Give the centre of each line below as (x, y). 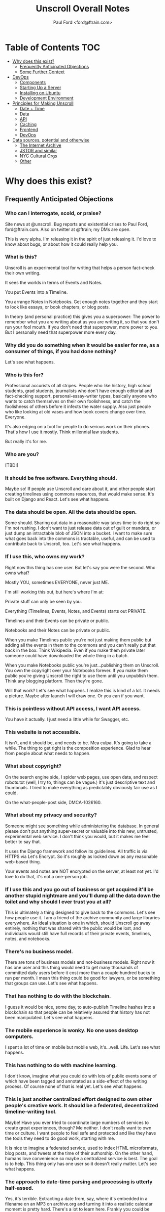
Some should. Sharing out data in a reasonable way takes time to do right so (82, 523)
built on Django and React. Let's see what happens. (57, 499)
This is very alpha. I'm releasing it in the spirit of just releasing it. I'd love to (81, 239)
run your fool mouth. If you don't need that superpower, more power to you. (82, 327)
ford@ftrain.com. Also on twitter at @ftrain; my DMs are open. (68, 229)
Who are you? (22, 454)
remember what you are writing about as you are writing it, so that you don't (82, 321)
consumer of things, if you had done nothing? (61, 351)
